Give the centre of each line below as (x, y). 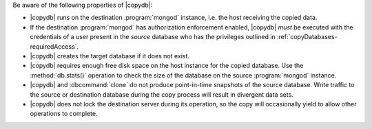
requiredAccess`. (54, 46)
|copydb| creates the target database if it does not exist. (110, 56)
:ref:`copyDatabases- (307, 37)
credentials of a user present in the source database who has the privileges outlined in (153, 37)
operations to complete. (64, 114)
